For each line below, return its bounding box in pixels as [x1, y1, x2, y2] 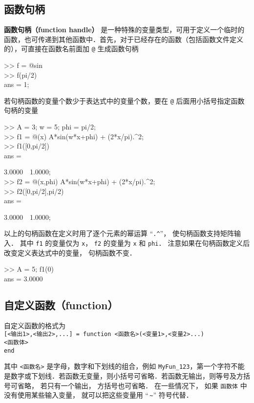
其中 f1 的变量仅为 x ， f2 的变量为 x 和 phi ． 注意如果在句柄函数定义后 [20, 238, 250, 248]
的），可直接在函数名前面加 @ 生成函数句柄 [4, 43, 139, 54]
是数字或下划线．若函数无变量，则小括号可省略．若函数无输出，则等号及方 [4, 370, 243, 381]
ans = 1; [4, 79, 29, 89]
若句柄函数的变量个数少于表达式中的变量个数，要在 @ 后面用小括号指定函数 [4, 95, 245, 106]
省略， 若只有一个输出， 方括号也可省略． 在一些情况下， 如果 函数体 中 [17, 380, 247, 390]
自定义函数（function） [4, 297, 118, 312]
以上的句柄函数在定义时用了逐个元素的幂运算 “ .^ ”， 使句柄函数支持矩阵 [4, 228, 234, 238]
